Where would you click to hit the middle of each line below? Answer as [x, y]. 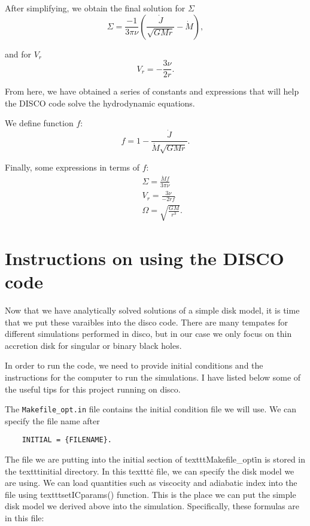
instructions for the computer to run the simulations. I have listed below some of [153, 377]
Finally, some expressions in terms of [72, 167]
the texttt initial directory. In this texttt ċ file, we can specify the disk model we [150, 471]
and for [18, 54]
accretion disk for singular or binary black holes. [93, 345]
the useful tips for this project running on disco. [93, 389]
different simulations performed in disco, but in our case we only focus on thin [148, 334]
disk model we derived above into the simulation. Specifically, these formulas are [152, 506]
